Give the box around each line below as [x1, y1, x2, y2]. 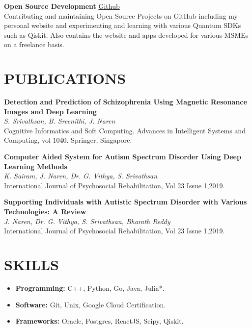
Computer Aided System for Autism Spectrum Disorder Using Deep [4, 152, 241, 162]
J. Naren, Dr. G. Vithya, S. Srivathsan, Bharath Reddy [4, 216, 170, 226]
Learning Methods [4, 161, 67, 171]
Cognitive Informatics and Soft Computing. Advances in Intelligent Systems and [4, 125, 246, 135]
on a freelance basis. [4, 39, 64, 50]
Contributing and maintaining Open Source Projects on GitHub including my [4, 10, 238, 21]
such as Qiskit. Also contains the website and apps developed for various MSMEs [4, 29, 249, 40]
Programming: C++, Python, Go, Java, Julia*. [15, 282, 165, 293]
